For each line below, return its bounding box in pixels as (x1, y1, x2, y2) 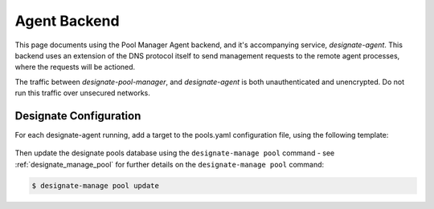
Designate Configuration (14, 109, 141, 123)
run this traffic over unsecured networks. (14, 88, 150, 98)
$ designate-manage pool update (31, 181, 160, 190)
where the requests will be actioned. (14, 62, 136, 72)
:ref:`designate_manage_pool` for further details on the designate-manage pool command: (14, 159, 325, 169)
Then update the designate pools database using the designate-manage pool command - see (14, 148, 335, 158)
